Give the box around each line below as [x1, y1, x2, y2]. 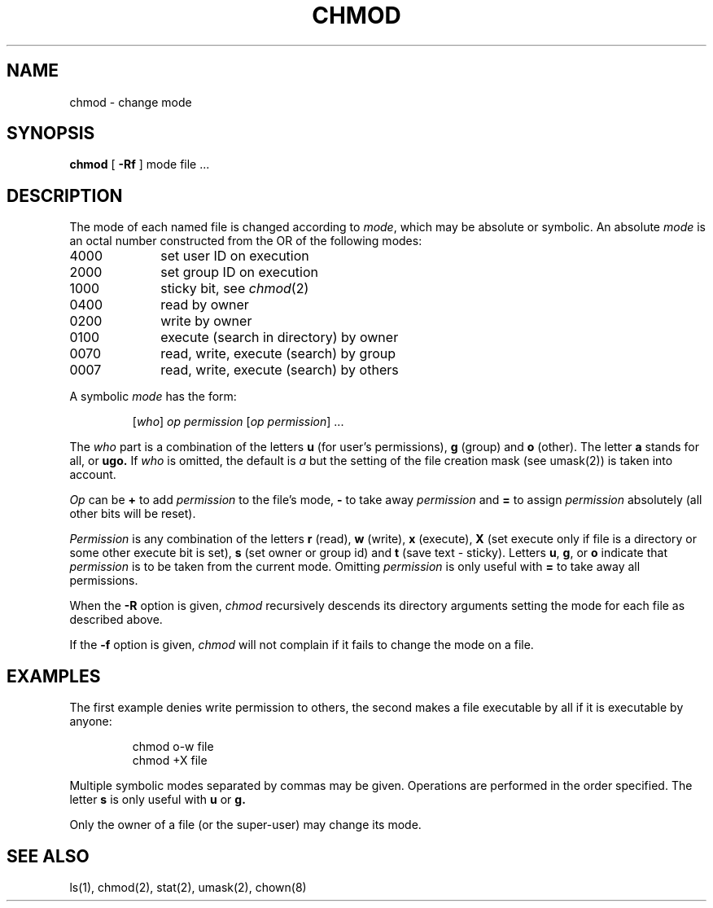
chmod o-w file [132, 739, 214, 754]
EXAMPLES [7, 665, 101, 686]
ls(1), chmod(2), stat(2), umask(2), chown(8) [69, 879, 307, 894]
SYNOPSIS [7, 123, 95, 144]
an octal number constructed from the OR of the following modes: [69, 234, 422, 248]
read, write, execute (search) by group [160, 345, 396, 362]
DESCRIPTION [7, 185, 123, 206]
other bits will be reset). [69, 507, 196, 521]
